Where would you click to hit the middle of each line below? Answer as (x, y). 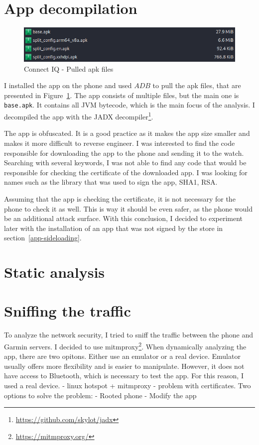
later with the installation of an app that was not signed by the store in (114, 228)
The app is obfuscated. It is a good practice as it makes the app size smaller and (127, 133)
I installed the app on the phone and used (68, 85)
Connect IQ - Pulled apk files (69, 68)
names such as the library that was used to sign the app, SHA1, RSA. (111, 182)
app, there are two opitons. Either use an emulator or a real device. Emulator (122, 356)
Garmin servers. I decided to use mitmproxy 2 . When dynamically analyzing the (125, 345)
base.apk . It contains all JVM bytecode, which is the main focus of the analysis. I (129, 105)
